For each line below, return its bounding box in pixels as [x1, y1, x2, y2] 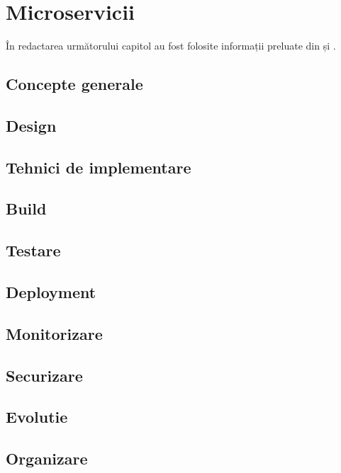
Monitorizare [6, 322, 103, 344]
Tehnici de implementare [6, 156, 191, 178]
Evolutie [6, 406, 68, 428]
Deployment [6, 281, 96, 303]
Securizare [6, 364, 83, 386]
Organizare [6, 448, 88, 469]
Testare [6, 239, 61, 261]
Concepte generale [6, 73, 143, 95]
